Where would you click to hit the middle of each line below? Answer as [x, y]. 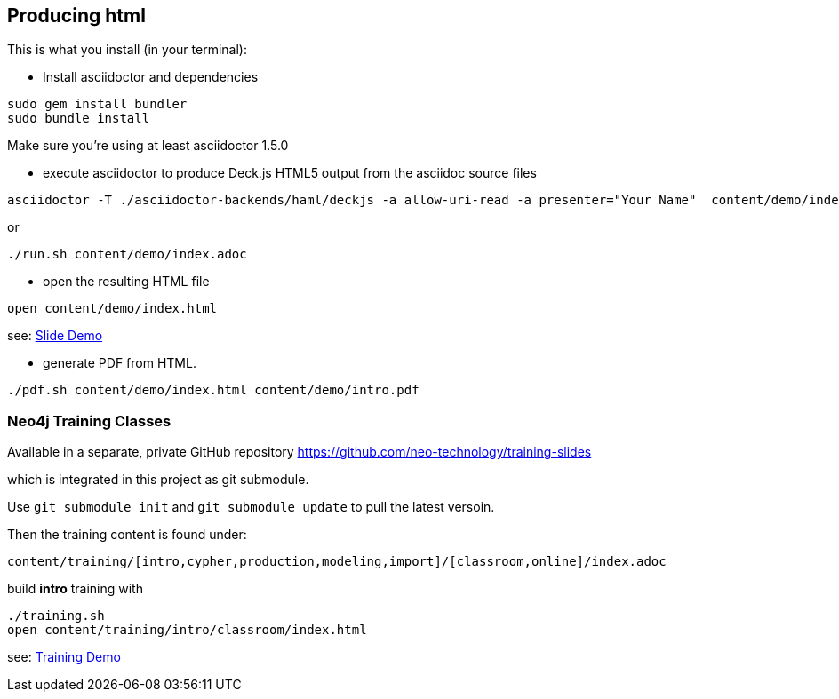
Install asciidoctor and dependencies [151, 77]
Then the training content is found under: [127, 535]
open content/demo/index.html [112, 309]
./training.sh [56, 616]
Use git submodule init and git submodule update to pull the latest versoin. [251, 507]
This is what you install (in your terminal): [127, 50]
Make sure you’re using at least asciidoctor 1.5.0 [148, 146]
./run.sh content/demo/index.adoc [127, 254]
